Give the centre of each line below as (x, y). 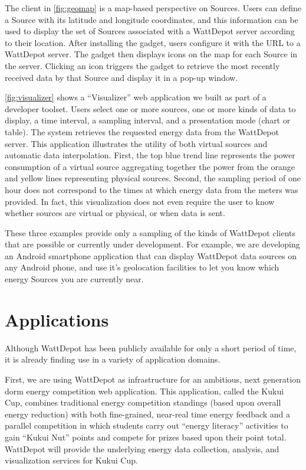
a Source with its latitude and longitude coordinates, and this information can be (152, 19)
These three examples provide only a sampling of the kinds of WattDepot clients (150, 232)
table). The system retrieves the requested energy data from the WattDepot (142, 131)
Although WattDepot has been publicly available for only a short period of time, (151, 347)
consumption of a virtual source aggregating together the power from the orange (150, 166)
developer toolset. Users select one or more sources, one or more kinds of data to (150, 108)
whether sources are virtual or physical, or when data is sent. (115, 213)
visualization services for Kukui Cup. (71, 460)
